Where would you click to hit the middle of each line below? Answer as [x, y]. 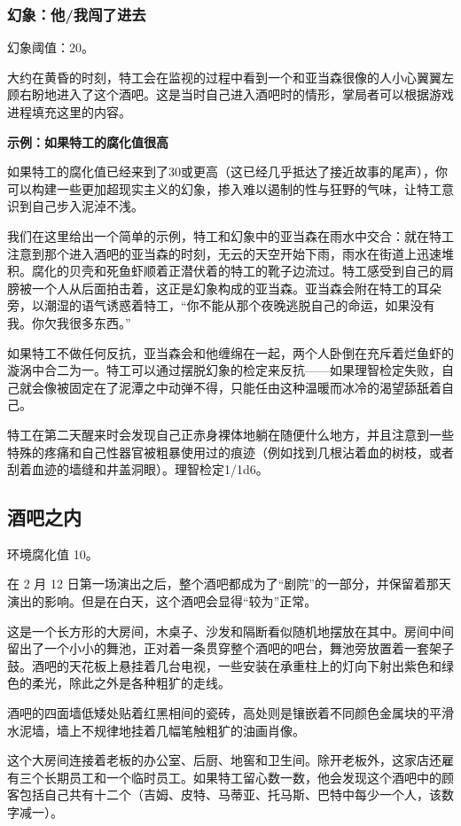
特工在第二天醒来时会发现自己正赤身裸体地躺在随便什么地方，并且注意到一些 [230, 434]
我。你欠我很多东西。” [69, 322]
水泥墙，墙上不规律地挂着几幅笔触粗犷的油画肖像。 [156, 730]
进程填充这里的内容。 [69, 112]
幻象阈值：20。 [51, 47]
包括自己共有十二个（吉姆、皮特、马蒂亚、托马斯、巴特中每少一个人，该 [230, 795]
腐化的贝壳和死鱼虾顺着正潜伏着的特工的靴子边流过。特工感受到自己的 [236, 271]
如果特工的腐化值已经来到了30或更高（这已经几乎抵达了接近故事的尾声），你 [227, 171]
